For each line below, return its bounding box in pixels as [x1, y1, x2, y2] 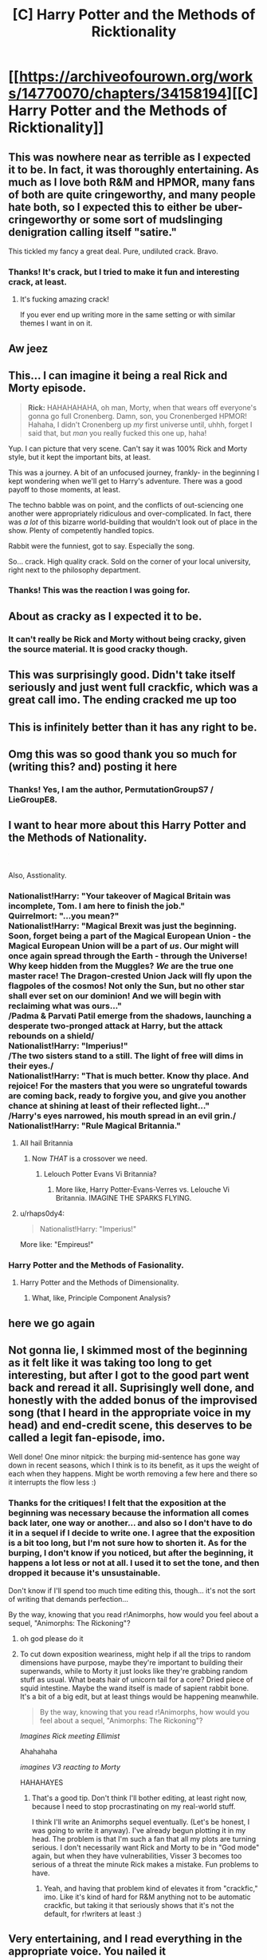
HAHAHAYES [19, 1777, 64, 1787]
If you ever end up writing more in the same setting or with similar [19, 310, 236, 320]
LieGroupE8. [8, 794, 58, 805]
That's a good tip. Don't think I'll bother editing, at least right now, [31, 1793, 247, 1803]
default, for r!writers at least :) [43, 1909, 142, 1918]
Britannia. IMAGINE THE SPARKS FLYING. [55, 1193, 192, 1202]
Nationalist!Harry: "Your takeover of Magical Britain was [8, 890, 231, 901]
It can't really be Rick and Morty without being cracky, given [8, 633, 246, 644]
